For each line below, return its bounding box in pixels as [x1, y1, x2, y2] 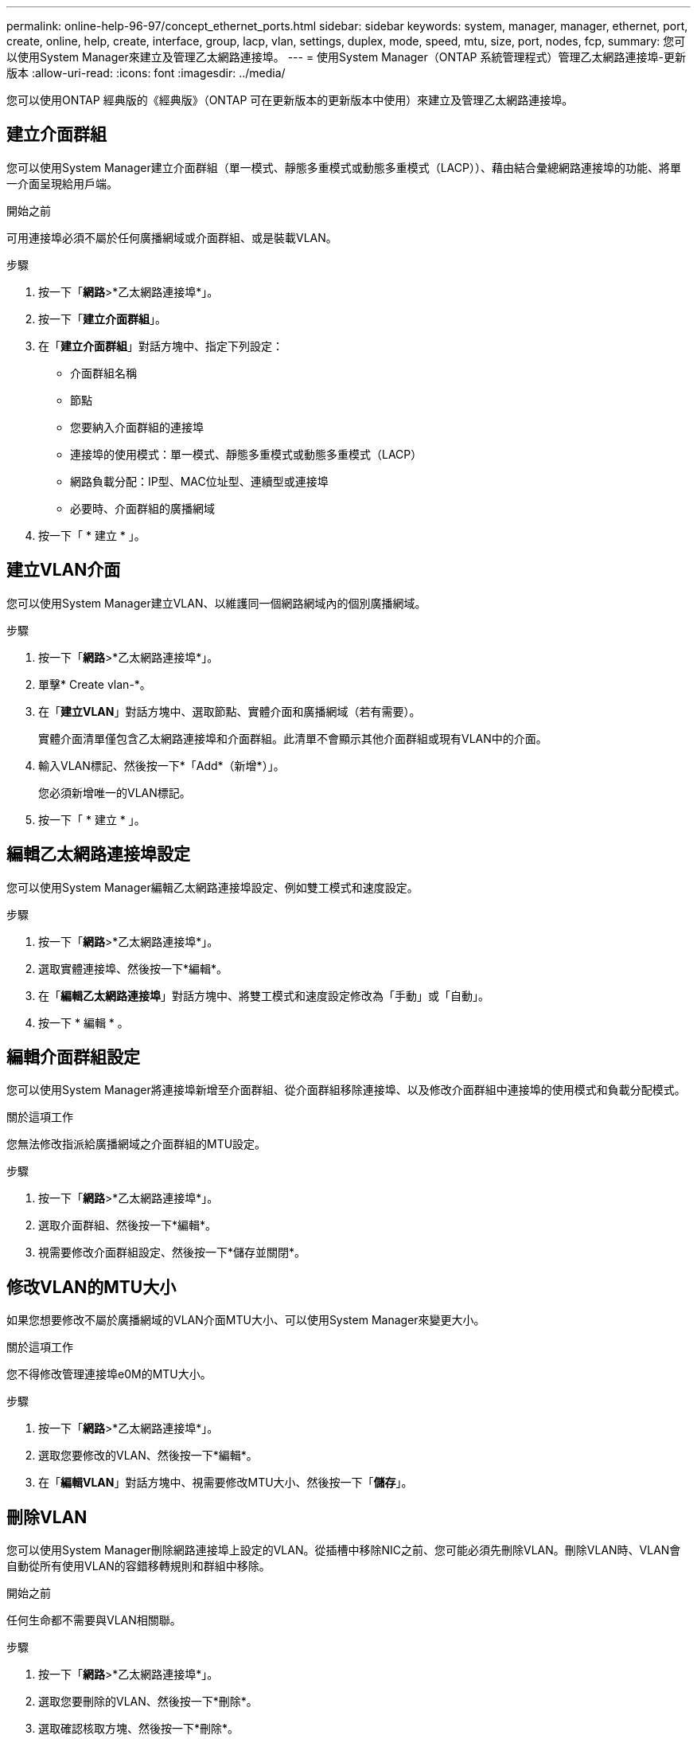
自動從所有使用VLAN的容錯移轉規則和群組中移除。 [6, 1559, 271, 1573]
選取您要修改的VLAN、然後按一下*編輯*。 [38, 1448, 258, 1463]
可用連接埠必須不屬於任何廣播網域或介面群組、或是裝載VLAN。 [6, 230, 337, 244]
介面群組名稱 [70, 365, 137, 380]
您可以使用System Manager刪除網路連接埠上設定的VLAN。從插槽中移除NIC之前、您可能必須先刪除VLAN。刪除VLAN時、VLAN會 [6, 1543, 681, 1557]
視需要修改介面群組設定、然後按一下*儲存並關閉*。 [38, 1245, 306, 1260]
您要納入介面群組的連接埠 [70, 420, 204, 434]
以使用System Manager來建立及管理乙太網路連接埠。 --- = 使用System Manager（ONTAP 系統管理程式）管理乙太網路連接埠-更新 [6, 50, 686, 64]
